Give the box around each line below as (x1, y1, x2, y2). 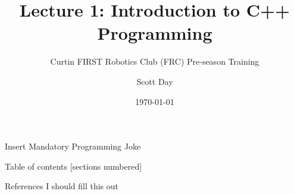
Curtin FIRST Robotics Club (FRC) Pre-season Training (50, 55, 259, 68)
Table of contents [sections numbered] (5, 160, 142, 172)
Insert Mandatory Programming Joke (5, 140, 141, 152)
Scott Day (136, 75, 173, 87)
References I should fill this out (5, 180, 119, 192)
